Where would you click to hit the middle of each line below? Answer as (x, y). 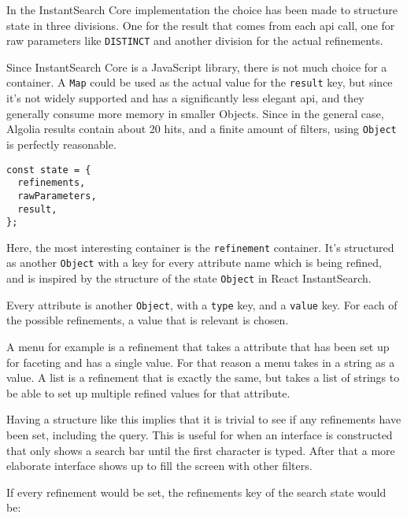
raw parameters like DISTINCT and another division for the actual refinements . (195, 41)
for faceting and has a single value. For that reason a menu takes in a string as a (201, 362)
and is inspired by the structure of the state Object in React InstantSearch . (189, 278)
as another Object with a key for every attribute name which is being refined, (194, 263)
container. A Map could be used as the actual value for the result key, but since (200, 82)
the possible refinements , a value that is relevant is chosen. (148, 320)
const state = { (49, 170)
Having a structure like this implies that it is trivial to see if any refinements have (204, 419)
